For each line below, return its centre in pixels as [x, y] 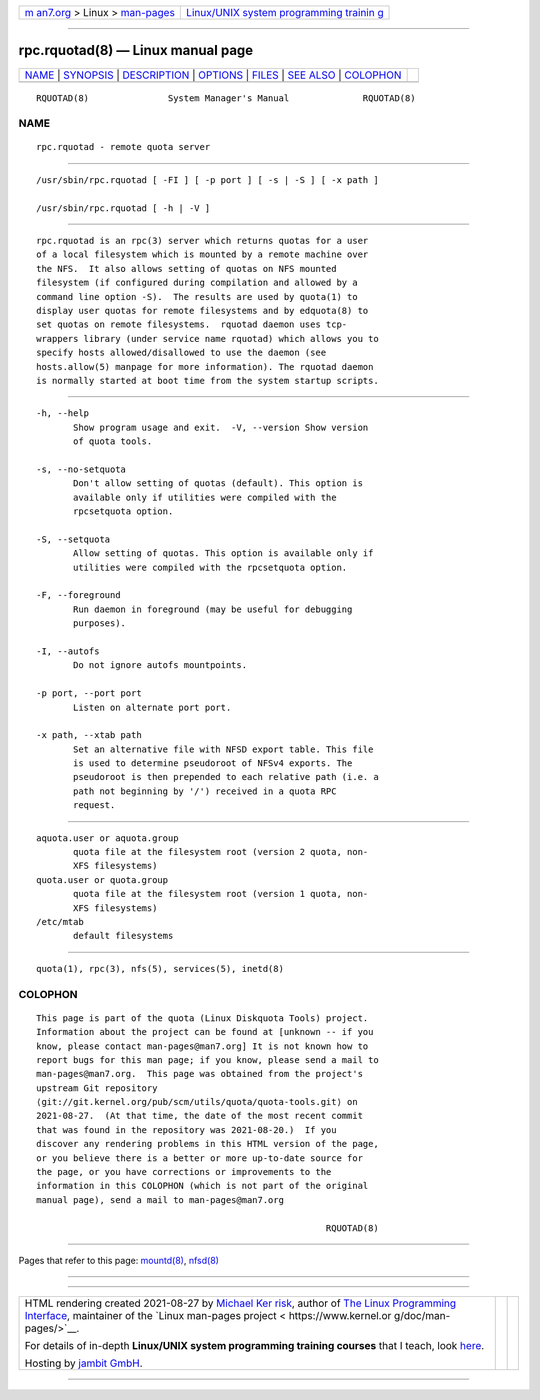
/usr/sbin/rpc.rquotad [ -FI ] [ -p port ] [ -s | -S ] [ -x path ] [207, 179]
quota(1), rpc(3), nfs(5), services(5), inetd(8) [160, 968]
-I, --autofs [68, 651]
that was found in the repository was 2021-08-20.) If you [186, 1129]
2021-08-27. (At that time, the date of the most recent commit [200, 1116]
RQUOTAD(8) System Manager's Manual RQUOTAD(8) [226, 98]
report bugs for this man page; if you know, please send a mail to [207, 1059]
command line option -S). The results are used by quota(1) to [197, 296]
